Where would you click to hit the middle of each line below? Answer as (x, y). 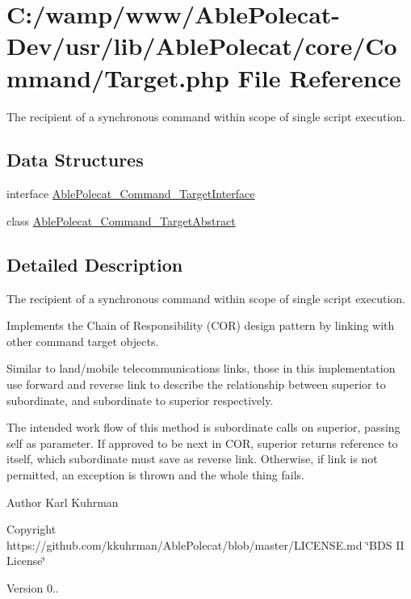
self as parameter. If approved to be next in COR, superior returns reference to (202, 443)
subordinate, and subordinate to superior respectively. (140, 400)
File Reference (319, 77)
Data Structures (75, 160)
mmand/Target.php (118, 77)
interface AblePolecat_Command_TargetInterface (131, 194)
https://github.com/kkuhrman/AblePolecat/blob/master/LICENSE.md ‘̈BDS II (205, 544)
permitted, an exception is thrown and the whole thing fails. (155, 475)
